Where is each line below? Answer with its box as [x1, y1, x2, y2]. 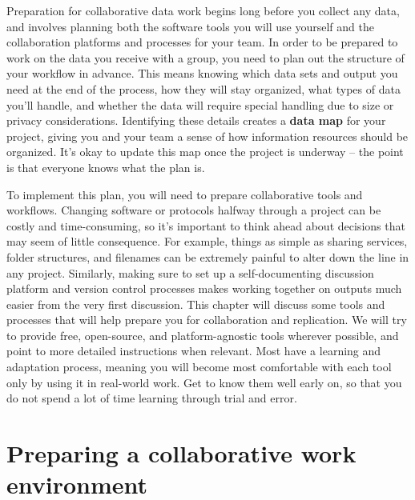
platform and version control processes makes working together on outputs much [6, 280, 402, 297]
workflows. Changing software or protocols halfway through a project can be [6, 202, 381, 218]
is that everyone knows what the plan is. [6, 158, 205, 175]
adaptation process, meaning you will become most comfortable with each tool [6, 358, 392, 375]
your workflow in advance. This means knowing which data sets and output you [6, 65, 398, 82]
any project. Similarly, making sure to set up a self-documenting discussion [6, 264, 374, 281]
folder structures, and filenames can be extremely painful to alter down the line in [6, 248, 409, 265]
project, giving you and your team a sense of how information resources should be [6, 127, 409, 144]
